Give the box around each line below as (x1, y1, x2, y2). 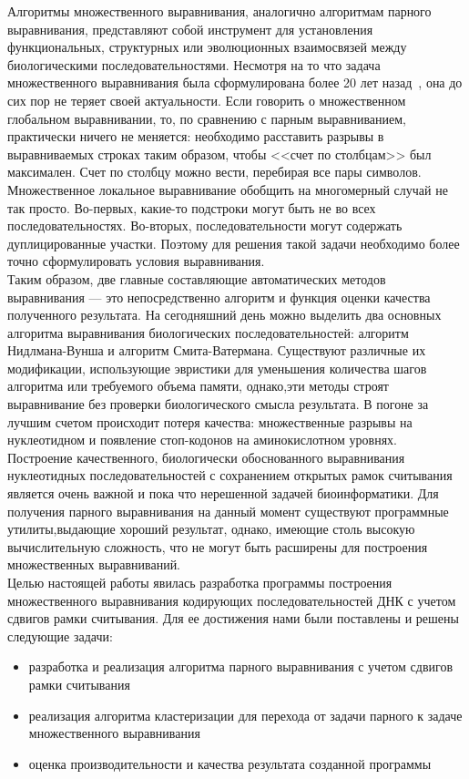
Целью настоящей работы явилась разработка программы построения (7, 573, 393, 591)
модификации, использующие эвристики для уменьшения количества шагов (7, 358, 427, 377)
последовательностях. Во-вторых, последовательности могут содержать (7, 216, 403, 235)
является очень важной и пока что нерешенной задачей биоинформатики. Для (7, 484, 439, 503)
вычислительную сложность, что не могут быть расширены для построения (7, 537, 428, 556)
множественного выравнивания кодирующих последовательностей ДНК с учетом (7, 590, 456, 610)
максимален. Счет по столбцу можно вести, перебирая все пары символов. (7, 162, 422, 181)
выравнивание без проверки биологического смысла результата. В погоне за (7, 395, 429, 414)
